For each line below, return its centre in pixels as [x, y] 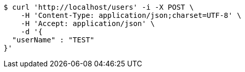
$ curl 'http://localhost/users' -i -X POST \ [99, 7]
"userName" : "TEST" [53, 40]
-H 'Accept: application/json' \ [88, 23]
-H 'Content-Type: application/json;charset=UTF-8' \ [131, 15]
